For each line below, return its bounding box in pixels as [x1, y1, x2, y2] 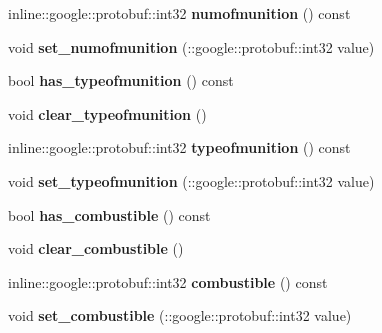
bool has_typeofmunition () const [8, 70, 234, 91]
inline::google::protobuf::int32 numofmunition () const [8, 3, 351, 23]
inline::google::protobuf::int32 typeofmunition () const [8, 137, 351, 158]
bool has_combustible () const [8, 204, 211, 225]
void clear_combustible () [8, 238, 184, 259]
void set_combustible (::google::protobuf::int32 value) [8, 305, 352, 326]
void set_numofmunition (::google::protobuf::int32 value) [8, 36, 375, 57]
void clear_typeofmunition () [8, 103, 207, 124]
